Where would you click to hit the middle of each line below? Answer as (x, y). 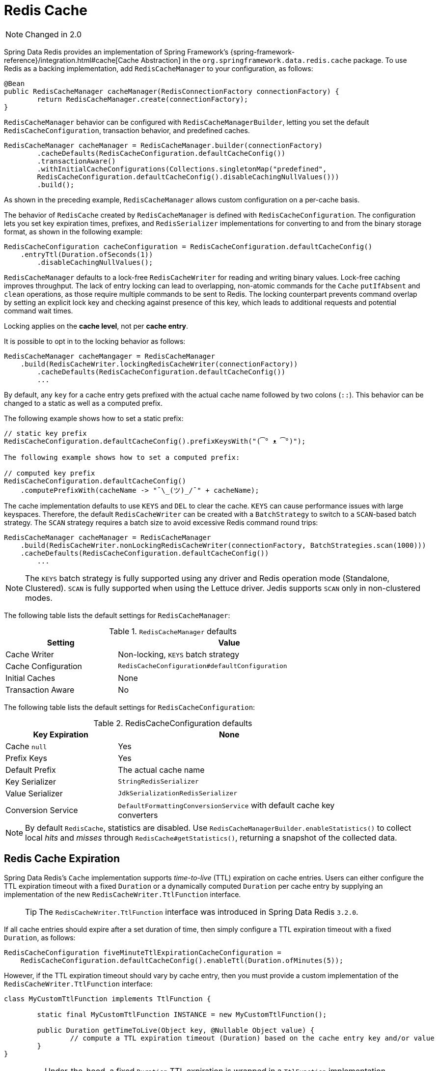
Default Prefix (31, 770)
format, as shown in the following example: (73, 231)
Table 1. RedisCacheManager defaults (173, 631)
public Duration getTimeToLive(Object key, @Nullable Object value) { (176, 1030)
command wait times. (39, 310)
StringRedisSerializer (158, 782)
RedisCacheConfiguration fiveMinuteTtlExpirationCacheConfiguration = (143, 952)
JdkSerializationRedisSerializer (178, 793)
